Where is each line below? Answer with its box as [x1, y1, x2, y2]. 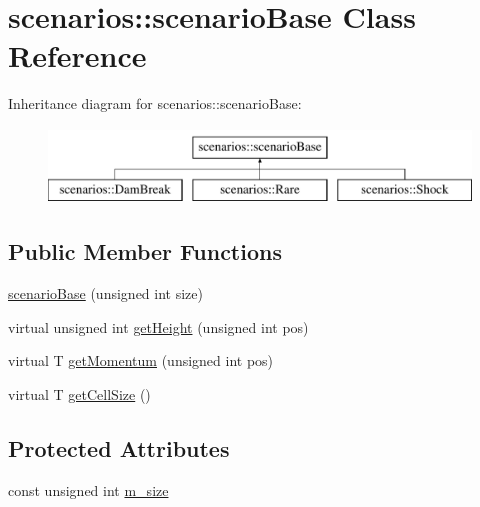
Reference [8, 35, 147, 76]
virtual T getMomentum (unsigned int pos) [8, 350, 274, 371]
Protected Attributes [8, 433, 230, 464]
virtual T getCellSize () [8, 384, 151, 405]
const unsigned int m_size [8, 479, 169, 500]
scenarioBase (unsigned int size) [8, 283, 203, 304]
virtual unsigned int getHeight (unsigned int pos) [8, 316, 309, 337]
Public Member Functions [8, 236, 282, 267]
